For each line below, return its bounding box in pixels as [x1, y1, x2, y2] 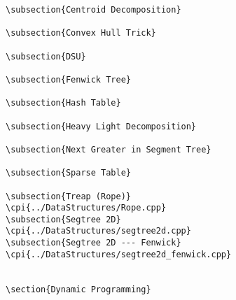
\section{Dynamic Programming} [6, 284, 151, 294]
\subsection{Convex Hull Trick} [6, 28, 156, 38]
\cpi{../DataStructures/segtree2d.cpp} [6, 226, 191, 236]
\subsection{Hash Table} [6, 98, 121, 108]
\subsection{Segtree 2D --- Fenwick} [6, 238, 181, 248]
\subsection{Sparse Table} [6, 168, 131, 178]
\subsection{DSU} [6, 51, 86, 62]
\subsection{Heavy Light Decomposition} [6, 121, 197, 131]
